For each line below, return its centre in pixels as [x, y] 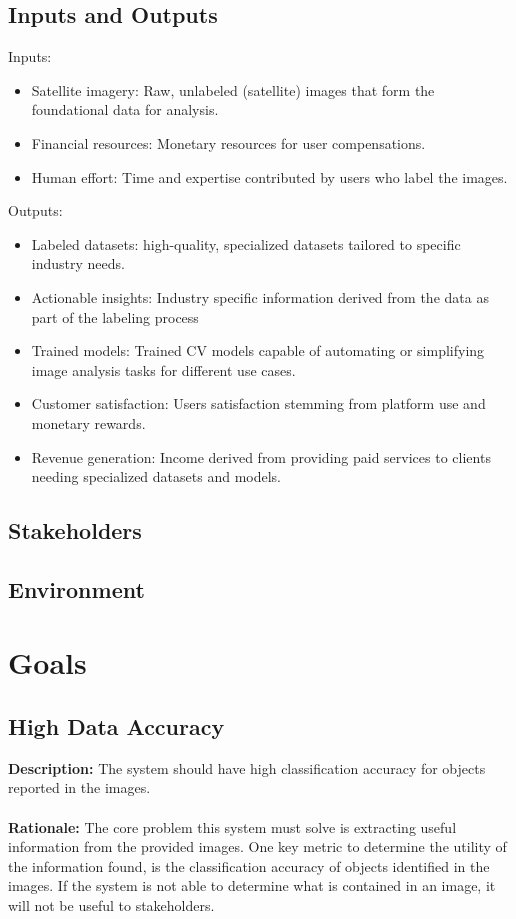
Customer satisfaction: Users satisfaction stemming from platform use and [258, 403]
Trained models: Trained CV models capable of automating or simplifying [258, 350]
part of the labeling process [115, 316]
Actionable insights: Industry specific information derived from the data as [260, 296]
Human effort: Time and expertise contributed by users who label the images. [269, 176]
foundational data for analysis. [125, 109]
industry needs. [78, 263]
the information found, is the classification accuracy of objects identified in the [249, 865]
